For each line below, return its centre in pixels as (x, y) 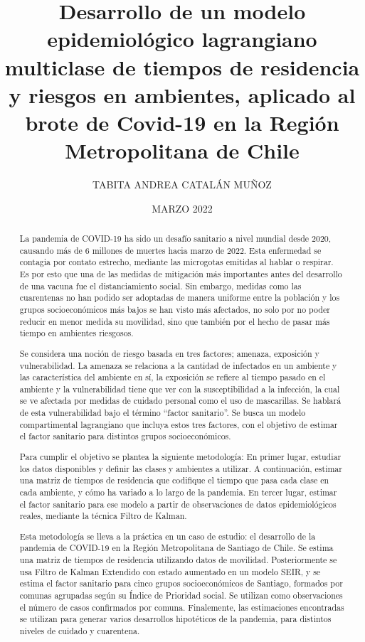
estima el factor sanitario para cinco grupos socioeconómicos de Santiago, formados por (181, 583)
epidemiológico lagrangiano (182, 39)
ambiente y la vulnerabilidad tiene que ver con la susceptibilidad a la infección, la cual (180, 389)
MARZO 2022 (182, 208)
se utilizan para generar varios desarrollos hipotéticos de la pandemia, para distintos (175, 619)
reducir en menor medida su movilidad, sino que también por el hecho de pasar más (175, 321)
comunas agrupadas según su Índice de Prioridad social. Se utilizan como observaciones (181, 595)
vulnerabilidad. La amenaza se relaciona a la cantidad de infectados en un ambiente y (178, 365)
